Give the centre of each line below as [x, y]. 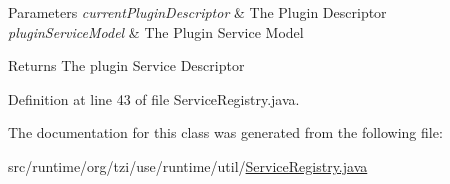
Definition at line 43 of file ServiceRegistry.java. [154, 98]
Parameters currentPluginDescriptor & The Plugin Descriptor [197, 12]
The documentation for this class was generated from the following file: [225, 132]
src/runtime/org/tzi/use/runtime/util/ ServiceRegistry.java [188, 165]
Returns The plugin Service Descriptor [126, 65]
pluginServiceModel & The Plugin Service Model [156, 31]
